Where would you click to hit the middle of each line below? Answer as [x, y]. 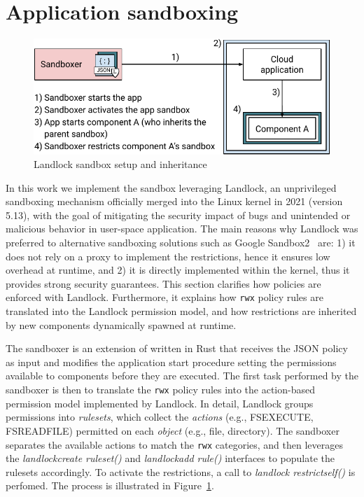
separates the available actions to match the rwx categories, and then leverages [174, 444]
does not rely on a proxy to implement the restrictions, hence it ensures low [168, 256]
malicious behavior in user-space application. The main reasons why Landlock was [182, 229]
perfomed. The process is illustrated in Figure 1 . [110, 485]
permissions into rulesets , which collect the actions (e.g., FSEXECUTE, [160, 417]
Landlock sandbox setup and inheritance [120, 164]
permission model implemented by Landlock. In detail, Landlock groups [160, 403]
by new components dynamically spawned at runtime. [121, 324]
